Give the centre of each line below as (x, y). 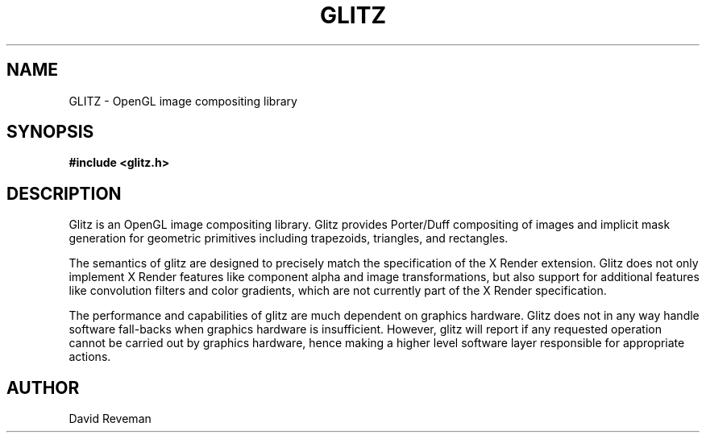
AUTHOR (43, 387)
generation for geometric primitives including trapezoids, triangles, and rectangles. (289, 238)
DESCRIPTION (64, 193)
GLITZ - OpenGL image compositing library (183, 101)
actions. (90, 357)
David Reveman (110, 419)
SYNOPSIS (50, 132)
